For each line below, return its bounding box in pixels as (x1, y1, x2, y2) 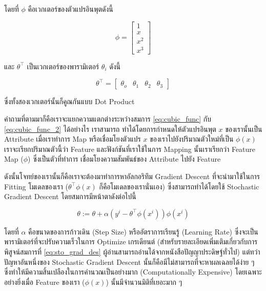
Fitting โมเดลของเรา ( (4, 181, 68, 191)
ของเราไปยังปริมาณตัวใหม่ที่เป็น (150, 133, 234, 144)
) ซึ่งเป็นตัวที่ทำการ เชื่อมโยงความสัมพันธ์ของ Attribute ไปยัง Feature (28, 153, 221, 164)
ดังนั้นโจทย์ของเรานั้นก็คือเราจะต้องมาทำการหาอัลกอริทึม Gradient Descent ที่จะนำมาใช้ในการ (4, 171, 260, 182)
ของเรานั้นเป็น (225, 123, 262, 134)
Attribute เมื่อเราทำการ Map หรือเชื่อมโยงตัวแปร (4, 133, 141, 144)
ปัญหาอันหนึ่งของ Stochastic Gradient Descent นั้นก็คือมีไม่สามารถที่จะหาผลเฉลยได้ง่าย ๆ (4, 256, 255, 267)
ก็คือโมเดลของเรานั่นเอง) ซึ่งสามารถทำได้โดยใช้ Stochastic (99, 181, 259, 191)
